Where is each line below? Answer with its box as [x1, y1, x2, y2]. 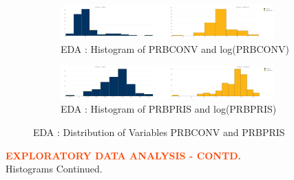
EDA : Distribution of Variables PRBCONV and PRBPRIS [33, 124, 285, 139]
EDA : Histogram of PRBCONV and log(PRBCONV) [61, 41, 289, 56]
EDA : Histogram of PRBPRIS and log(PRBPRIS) [61, 102, 277, 116]
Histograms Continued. [6, 161, 103, 176]
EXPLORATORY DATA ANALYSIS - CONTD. [6, 148, 241, 162]
